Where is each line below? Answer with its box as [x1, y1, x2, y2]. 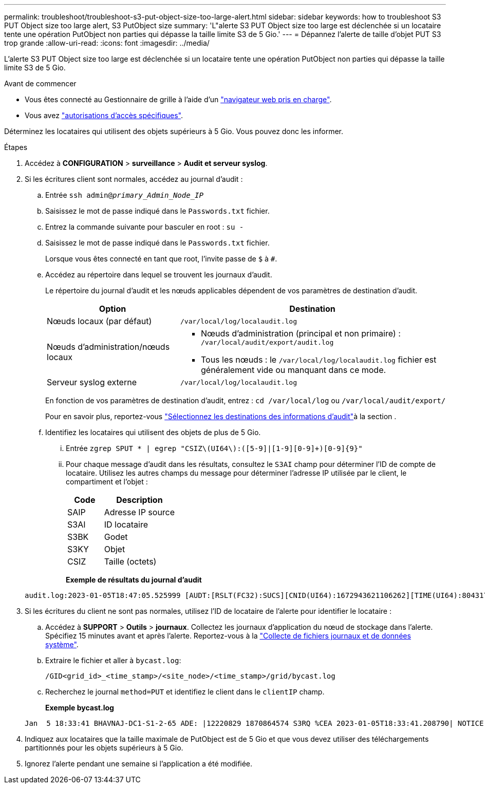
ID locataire [104, 519, 148, 530]
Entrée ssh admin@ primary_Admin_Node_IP [45, 191, 203, 199]
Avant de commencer [4, 79, 77, 88]
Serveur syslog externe [47, 377, 137, 387]
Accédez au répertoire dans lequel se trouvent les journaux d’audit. [45, 270, 272, 279]
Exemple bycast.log [45, 703, 114, 712]
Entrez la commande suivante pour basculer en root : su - [45, 222, 244, 231]
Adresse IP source [104, 507, 175, 517]
